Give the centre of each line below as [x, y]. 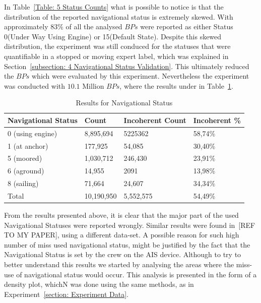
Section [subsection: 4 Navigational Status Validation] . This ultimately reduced [127, 66]
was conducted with [35, 85]
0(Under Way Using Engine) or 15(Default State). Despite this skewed [113, 36]
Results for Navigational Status [124, 103]
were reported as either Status [187, 26]
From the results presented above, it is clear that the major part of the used [121, 215]
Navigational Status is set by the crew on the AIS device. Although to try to [123, 254]
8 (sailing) [23, 183]
